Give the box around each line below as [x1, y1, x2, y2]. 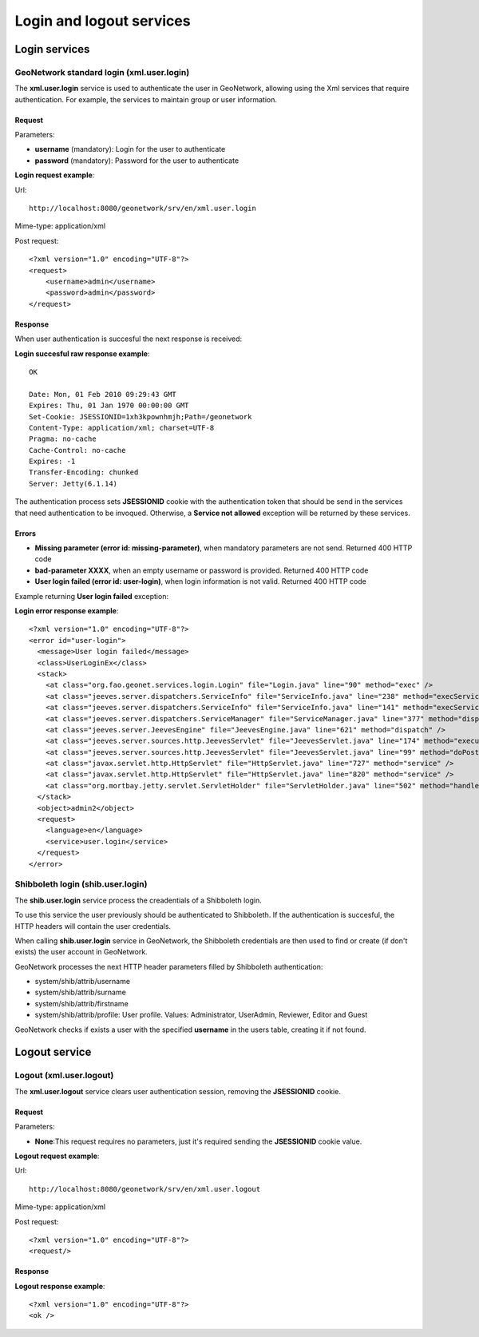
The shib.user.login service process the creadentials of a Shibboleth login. [14, 895, 263, 905]
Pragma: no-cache [29, 434, 97, 443]
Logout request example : [14, 1151, 100, 1160]
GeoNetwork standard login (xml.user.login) [14, 66, 190, 77]
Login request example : [14, 170, 95, 180]
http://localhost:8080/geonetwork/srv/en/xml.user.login [29, 204, 257, 213]
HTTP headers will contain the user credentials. [14, 921, 172, 930]
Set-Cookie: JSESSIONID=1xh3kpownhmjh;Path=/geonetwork [29, 412, 252, 421]
